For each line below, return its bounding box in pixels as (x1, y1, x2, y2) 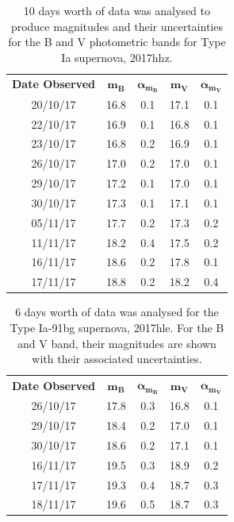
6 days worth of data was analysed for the (15, 304, 219, 320)
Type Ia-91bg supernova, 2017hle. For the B (10, 319, 224, 336)
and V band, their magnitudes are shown (17, 334, 217, 351)
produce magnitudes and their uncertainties (10, 17, 223, 34)
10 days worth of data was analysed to (23, 2, 210, 18)
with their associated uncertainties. (32, 350, 202, 367)
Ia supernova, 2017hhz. (61, 48, 173, 65)
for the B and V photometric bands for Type (8, 33, 226, 50)
